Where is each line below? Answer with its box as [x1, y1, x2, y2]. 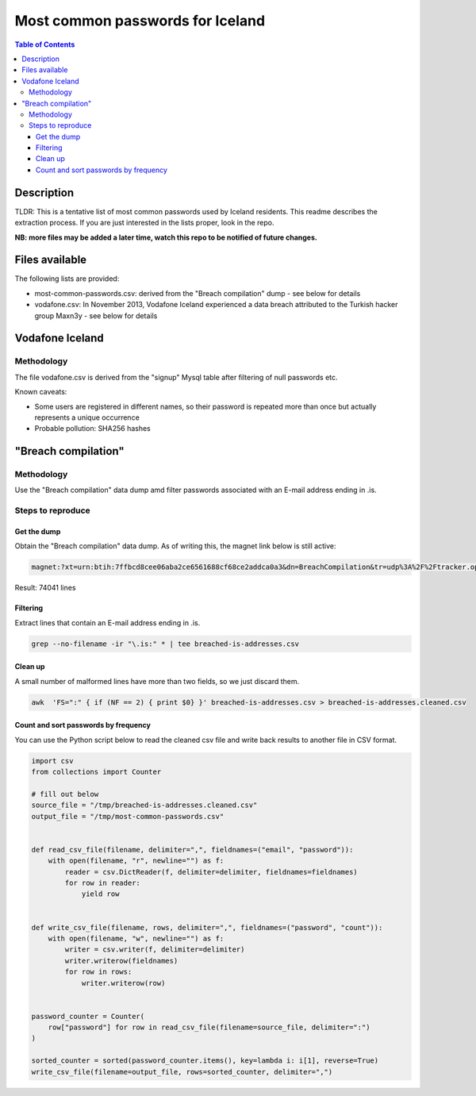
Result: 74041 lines [14, 583, 76, 593]
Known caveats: [14, 387, 67, 397]
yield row [81, 890, 120, 898]
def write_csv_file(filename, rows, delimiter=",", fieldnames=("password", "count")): [31, 923, 383, 932]
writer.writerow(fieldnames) [64, 956, 178, 965]
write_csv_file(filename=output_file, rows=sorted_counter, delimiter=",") [31, 1067, 333, 1076]
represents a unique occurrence [34, 413, 140, 422]
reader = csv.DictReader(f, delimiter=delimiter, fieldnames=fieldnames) [64, 867, 359, 876]
